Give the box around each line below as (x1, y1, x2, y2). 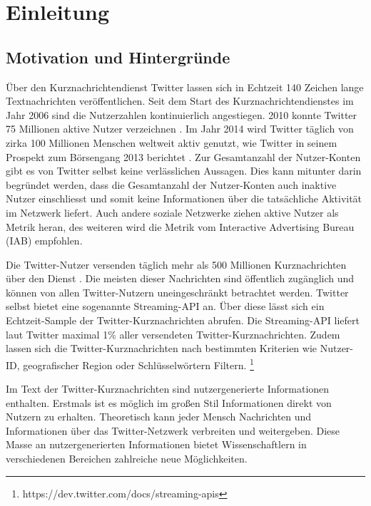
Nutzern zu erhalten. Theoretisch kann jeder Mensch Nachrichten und (6, 409, 312, 424)
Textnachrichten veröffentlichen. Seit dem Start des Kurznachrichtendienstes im (6, 93, 354, 108)
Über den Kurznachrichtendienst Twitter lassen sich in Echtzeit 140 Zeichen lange (6, 79, 364, 94)
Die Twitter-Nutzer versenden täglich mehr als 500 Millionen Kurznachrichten (6, 257, 347, 272)
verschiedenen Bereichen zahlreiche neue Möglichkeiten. (6, 451, 248, 466)
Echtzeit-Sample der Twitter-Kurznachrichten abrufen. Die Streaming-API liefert (6, 313, 360, 328)
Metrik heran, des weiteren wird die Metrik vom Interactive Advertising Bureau (6, 219, 355, 234)
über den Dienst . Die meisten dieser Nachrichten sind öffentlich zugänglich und (6, 271, 355, 286)
